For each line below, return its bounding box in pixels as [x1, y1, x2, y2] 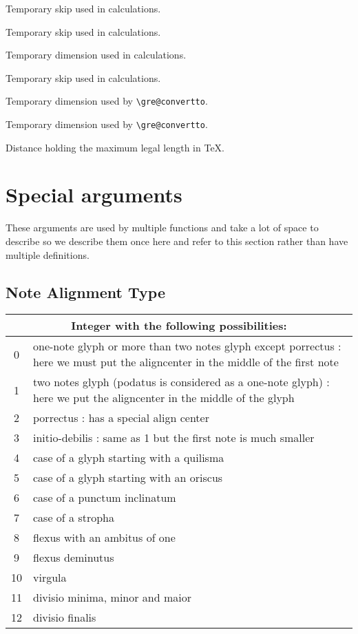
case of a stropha [33, 509, 114, 526]
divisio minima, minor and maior [33, 589, 192, 606]
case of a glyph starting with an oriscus [33, 469, 223, 486]
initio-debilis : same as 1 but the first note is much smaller [33, 430, 315, 446]
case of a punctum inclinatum [33, 489, 176, 506]
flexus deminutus [33, 549, 114, 566]
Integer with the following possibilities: [71, 317, 287, 334]
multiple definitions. [6, 247, 89, 262]
